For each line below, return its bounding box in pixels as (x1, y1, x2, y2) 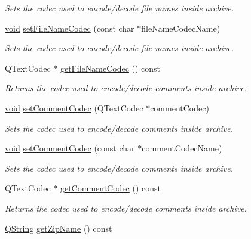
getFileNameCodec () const (60, 61, 161, 74)
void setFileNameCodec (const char (5, 21, 134, 34)
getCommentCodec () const (60, 182, 161, 194)
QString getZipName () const (5, 222, 112, 234)
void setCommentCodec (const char (5, 142, 135, 154)
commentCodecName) (142, 142, 222, 154)
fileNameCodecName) (141, 21, 221, 34)
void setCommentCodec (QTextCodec (5, 101, 143, 114)
